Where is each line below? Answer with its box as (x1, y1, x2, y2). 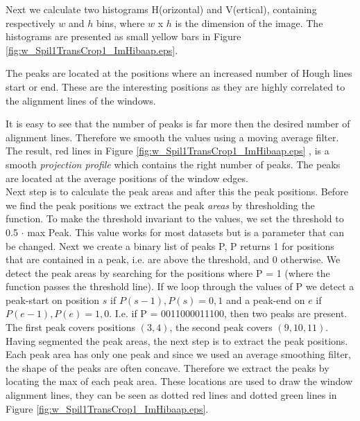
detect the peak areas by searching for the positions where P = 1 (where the (6, 265, 330, 280)
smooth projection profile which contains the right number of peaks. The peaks (6, 156, 341, 171)
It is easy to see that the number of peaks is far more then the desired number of (6, 116, 350, 131)
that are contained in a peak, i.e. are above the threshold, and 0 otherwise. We (6, 252, 341, 267)
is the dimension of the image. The (175, 15, 323, 30)
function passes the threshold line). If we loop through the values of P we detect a (6, 279, 354, 294)
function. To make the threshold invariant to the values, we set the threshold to (6, 211, 344, 226)
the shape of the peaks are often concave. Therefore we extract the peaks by (6, 360, 329, 375)
